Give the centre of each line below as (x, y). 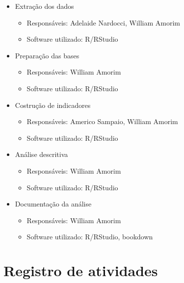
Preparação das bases (47, 55)
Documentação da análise (53, 204)
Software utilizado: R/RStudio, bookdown (90, 237)
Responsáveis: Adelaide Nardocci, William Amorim (103, 22)
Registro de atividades (81, 270)
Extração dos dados (44, 6)
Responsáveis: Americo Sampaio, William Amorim (102, 121)
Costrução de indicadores (53, 105)
